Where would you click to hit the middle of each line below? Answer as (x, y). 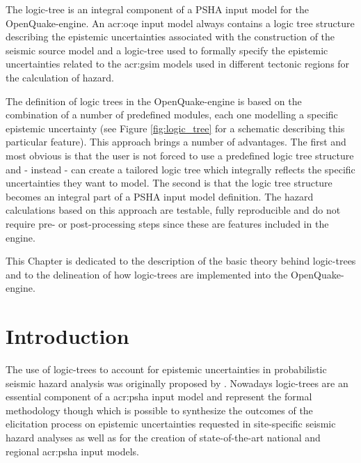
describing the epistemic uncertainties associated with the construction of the (170, 37)
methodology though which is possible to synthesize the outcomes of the (159, 410)
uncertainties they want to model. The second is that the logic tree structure (169, 183)
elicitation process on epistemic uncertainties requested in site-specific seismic (171, 424)
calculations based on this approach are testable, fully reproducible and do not (173, 210)
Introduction (67, 336)
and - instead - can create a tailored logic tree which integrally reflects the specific (180, 169)
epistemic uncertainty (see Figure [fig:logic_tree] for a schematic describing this (175, 128)
